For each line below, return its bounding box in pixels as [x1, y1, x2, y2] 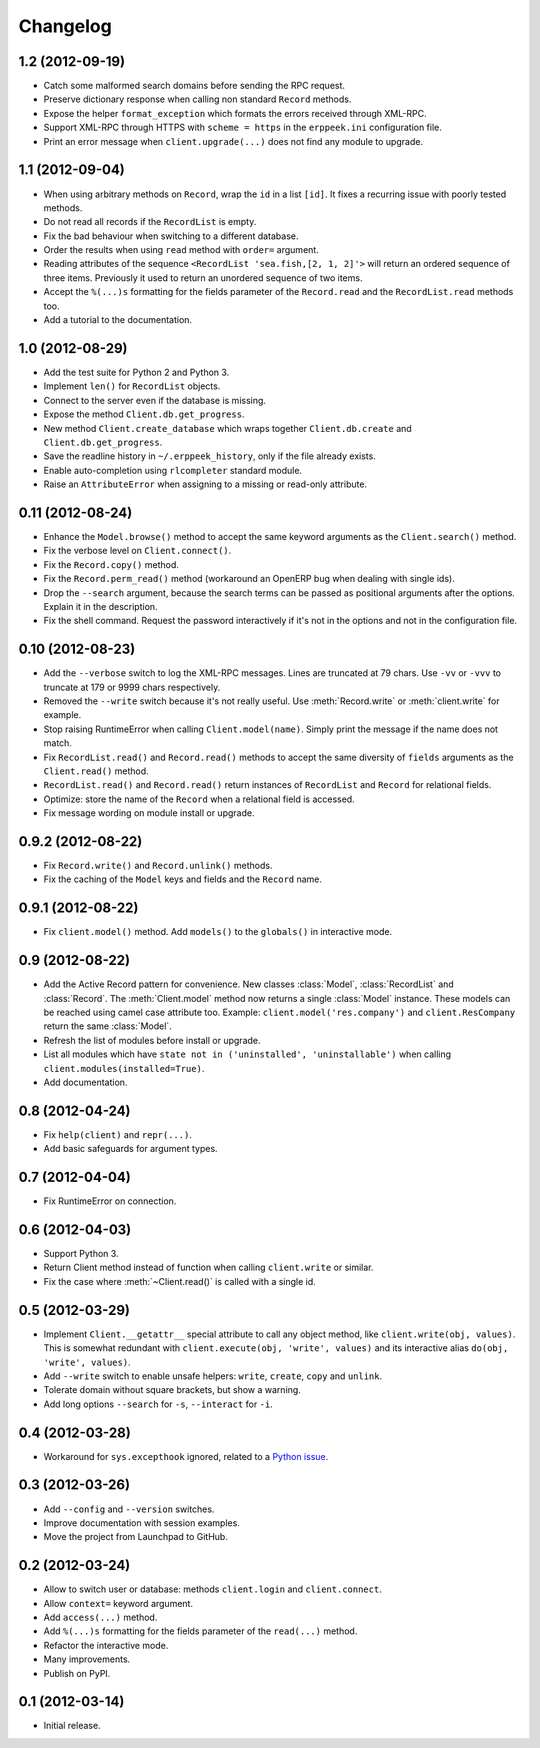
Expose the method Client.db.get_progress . [43, 408, 245, 420]
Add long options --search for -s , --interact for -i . [43, 1398, 274, 1410]
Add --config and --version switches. [43, 1503, 215, 1515]
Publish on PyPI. [43, 1667, 111, 1679]
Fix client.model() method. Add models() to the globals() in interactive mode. [43, 926, 393, 938]
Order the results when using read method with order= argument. [43, 244, 319, 256]
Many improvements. [43, 1653, 131, 1665]
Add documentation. [43, 1076, 128, 1088]
